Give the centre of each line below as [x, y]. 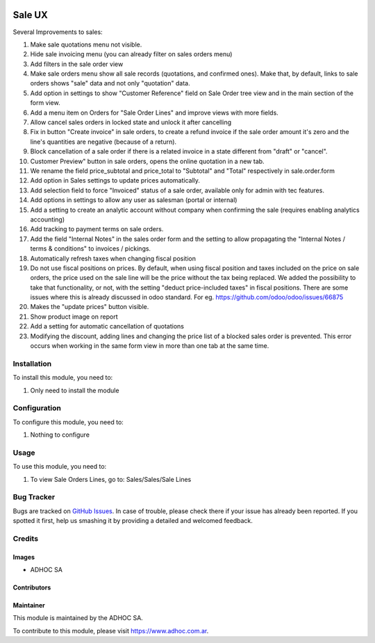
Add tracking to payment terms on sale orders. [97, 229]
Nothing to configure [60, 435]
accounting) [48, 219]
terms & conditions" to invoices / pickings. [91, 249]
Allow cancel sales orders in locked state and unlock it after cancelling [131, 122]
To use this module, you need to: [60, 467]
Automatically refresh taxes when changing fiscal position [113, 258]
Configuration [37, 408]
